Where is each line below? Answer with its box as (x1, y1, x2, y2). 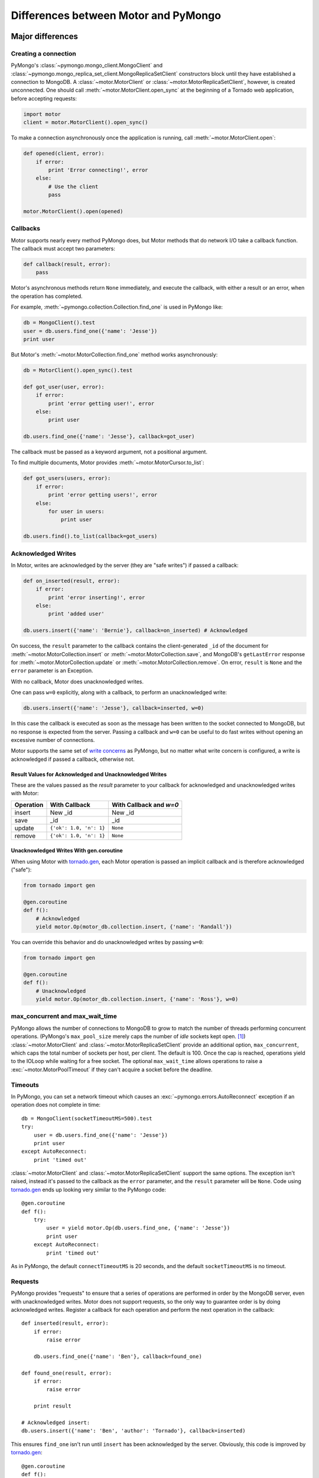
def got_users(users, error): (23, 475, 111, 482)
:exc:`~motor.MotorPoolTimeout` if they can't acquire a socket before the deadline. (11, 1066, 213, 1073)
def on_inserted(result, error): (23, 577, 121, 584)
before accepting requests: (11, 95, 77, 102)
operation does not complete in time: (11, 1101, 100, 1108)
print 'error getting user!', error (48, 400, 155, 407)
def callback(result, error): (23, 261, 111, 268)
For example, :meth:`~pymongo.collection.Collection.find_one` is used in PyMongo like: (11, 303, 223, 310)
